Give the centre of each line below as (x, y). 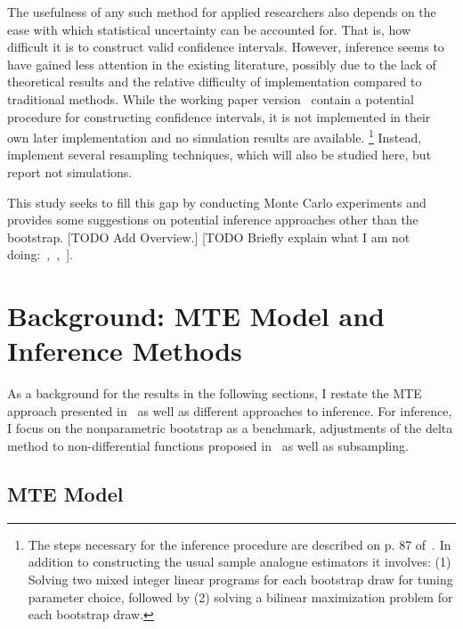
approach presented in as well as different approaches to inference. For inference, (230, 410)
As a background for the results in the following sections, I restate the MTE (215, 393)
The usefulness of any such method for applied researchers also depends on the (222, 12)
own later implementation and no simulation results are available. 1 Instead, (215, 136)
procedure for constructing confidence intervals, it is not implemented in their (219, 116)
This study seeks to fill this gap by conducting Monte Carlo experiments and (217, 202)
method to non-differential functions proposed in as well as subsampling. (208, 446)
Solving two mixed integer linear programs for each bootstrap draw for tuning (240, 580)
